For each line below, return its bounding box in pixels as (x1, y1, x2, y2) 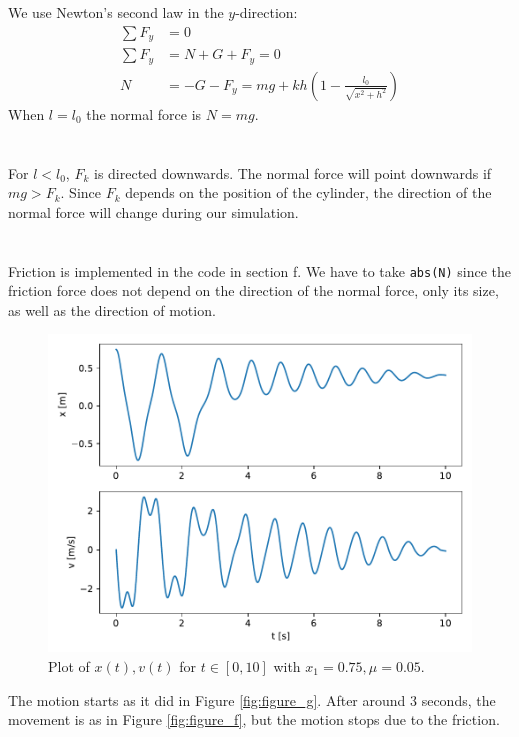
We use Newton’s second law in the (8, 2, 224, 23)
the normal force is (86, 103, 202, 124)
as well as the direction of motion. (8, 299, 216, 320)
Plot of (48, 655, 90, 676)
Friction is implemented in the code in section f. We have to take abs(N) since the (8, 260, 512, 281)
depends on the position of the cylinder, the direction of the (125, 182, 492, 203)
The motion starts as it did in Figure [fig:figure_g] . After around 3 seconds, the (8, 689, 496, 710)
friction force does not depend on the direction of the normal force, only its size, (8, 280, 499, 301)
